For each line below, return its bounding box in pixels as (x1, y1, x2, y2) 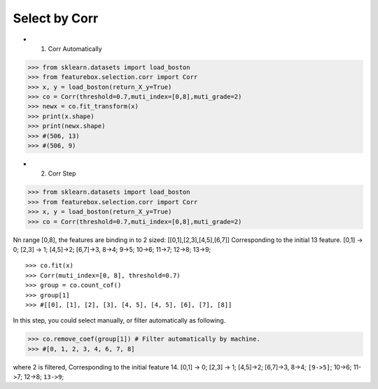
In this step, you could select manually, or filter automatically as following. (13, 316, 226, 325)
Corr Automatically (48, 44, 102, 52)
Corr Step (48, 169, 76, 178)
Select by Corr (13, 10, 99, 26)
